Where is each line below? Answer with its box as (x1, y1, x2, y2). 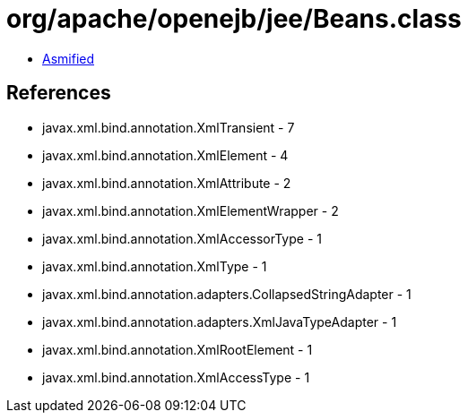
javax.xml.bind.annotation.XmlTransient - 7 (42, 119, 295, 135)
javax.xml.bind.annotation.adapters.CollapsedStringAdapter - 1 (42, 286, 412, 302)
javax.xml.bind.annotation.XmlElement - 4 (42, 147, 289, 163)
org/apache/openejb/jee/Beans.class (6, 4, 462, 34)
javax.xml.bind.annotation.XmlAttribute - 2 (42, 175, 291, 191)
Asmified (42, 50, 95, 66)
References (6, 81, 111, 105)
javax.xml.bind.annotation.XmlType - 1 (42, 258, 267, 274)
